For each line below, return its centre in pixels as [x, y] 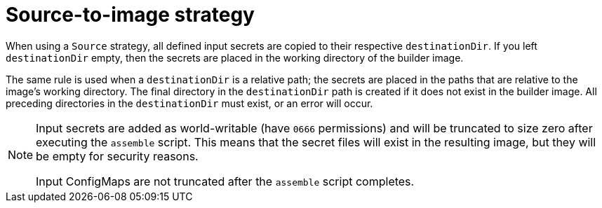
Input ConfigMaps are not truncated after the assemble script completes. [225, 181]
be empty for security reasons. [117, 156]
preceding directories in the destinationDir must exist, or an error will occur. [189, 103]
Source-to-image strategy [130, 15]
